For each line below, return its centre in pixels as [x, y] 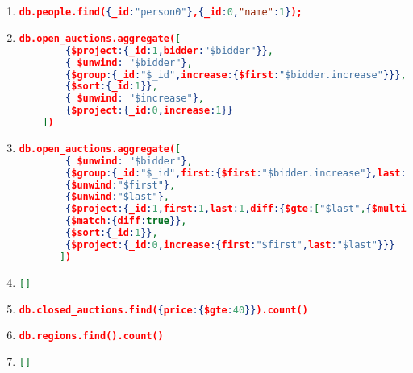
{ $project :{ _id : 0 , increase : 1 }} [149, 111]
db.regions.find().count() [91, 336]
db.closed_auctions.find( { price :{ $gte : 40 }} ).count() [163, 310]
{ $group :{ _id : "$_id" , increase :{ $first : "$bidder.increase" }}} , [236, 75]
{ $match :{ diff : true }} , [126, 221]
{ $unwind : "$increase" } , [135, 99]
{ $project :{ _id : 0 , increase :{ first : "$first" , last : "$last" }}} [230, 245]
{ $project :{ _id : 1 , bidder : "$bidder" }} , [169, 50]
